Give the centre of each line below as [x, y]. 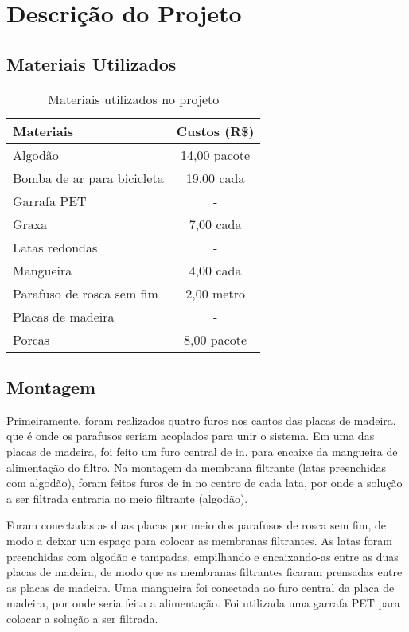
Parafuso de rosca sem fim [86, 293]
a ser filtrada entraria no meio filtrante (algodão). [127, 498]
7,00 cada [215, 224]
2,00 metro [215, 293]
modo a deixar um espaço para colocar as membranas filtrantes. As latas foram [199, 540]
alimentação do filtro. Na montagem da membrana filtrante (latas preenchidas [197, 467]
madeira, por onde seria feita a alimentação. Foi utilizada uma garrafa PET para [203, 603]
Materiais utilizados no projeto [134, 99]
